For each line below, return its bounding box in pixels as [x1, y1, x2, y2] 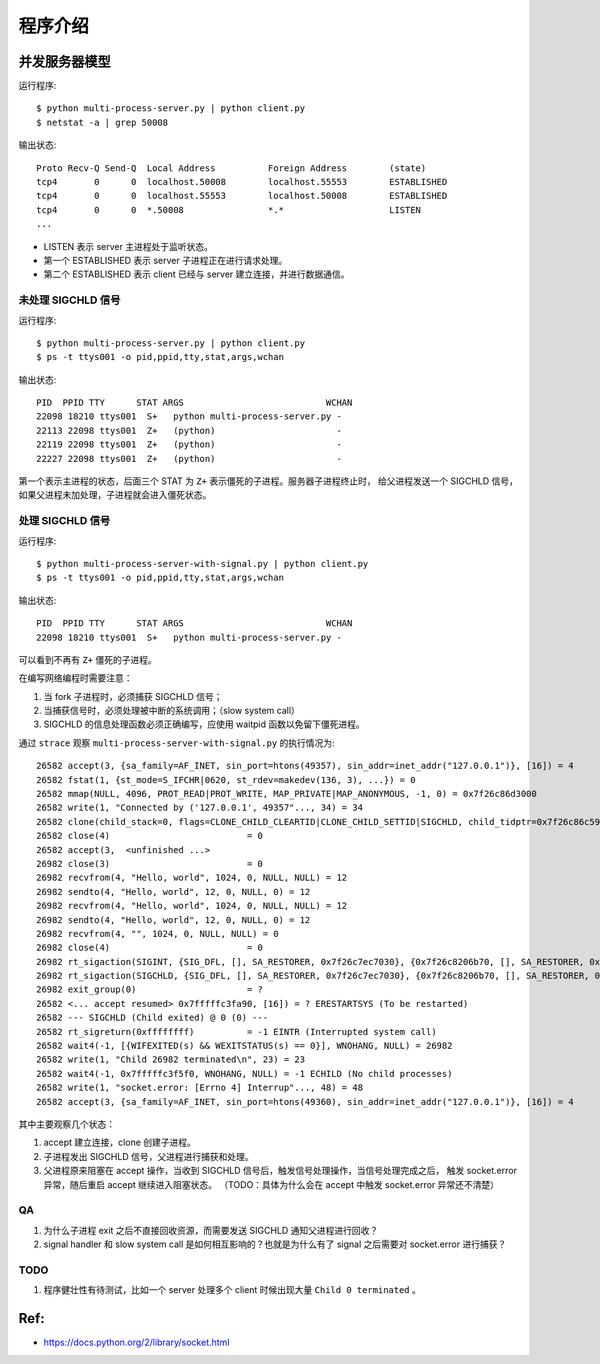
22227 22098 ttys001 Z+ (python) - [36, 453, 342, 464]
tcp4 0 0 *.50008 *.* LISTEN [36, 204, 422, 215]
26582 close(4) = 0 [36, 830, 264, 842]
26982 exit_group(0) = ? [36, 984, 264, 995]
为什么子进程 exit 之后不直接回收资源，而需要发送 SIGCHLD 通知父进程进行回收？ [43, 1224, 379, 1236]
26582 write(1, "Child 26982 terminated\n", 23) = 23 [36, 1054, 305, 1065]
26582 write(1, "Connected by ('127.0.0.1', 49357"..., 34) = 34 [36, 802, 364, 814]
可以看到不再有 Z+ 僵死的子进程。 [18, 653, 157, 665]
